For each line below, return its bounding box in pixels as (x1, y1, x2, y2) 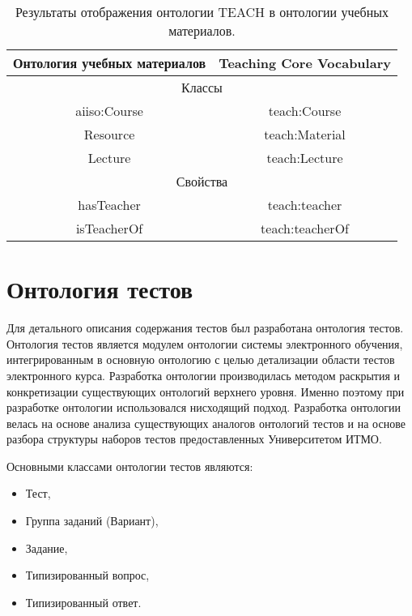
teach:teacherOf (261, 219, 349, 237)
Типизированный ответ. (25, 593, 142, 610)
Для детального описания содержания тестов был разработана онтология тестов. (6, 319, 404, 336)
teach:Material (264, 125, 346, 143)
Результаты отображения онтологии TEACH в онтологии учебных (15, 2, 389, 21)
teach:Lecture (266, 148, 343, 167)
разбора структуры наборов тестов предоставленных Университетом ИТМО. (6, 430, 382, 447)
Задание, (25, 539, 68, 556)
